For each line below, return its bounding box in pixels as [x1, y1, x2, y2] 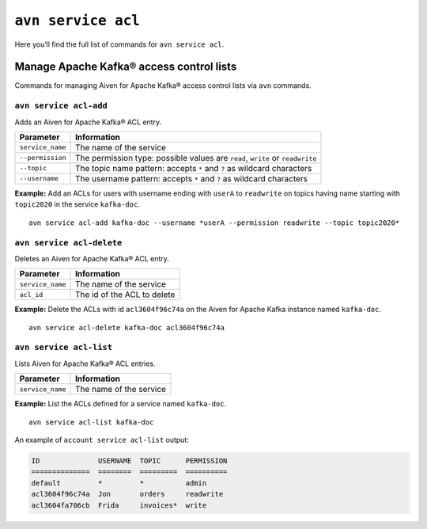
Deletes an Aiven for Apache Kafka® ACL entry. [14, 253, 170, 263]
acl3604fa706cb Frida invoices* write [31, 500, 207, 510]
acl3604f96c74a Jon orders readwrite [31, 489, 224, 499]
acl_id [19, 290, 43, 299]
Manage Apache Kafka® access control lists [14, 60, 237, 74]
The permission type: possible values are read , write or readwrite [75, 152, 317, 163]
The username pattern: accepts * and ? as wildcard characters [75, 173, 308, 184]
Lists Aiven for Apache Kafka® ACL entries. [14, 359, 156, 368]
